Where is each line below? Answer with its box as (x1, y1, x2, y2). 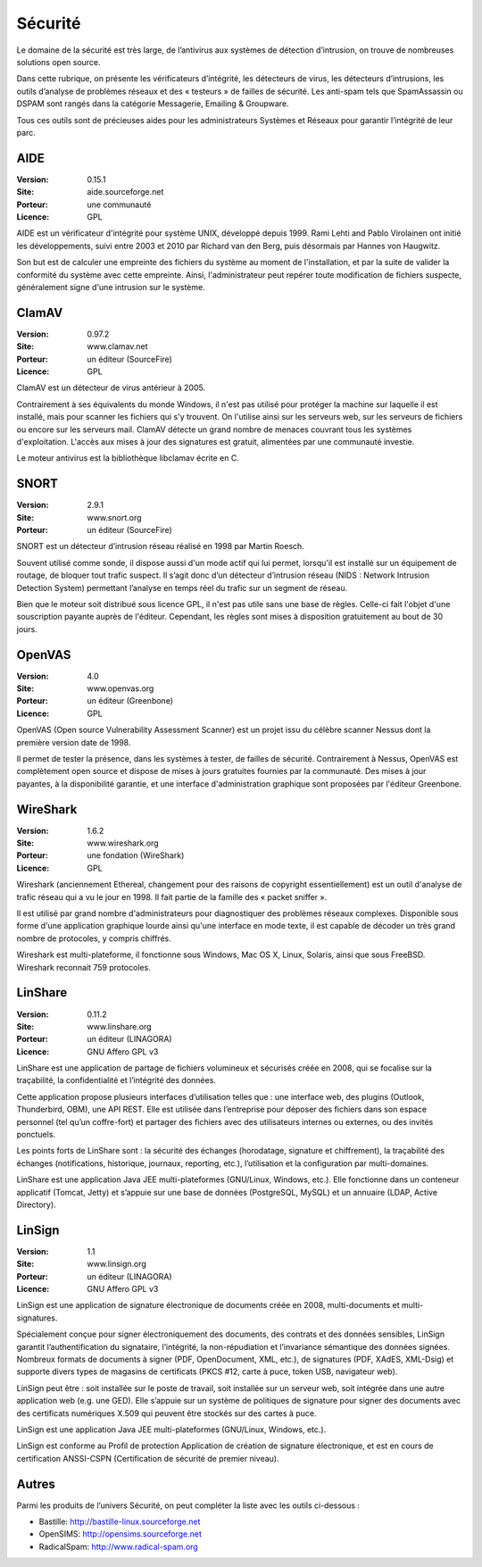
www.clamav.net (87, 341, 148, 352)
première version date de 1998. (16, 737, 131, 747)
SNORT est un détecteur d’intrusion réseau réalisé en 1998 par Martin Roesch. (16, 541, 305, 552)
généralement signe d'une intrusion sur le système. (16, 281, 205, 292)
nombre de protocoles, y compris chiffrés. (16, 933, 171, 944)
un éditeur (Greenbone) (87, 696, 174, 706)
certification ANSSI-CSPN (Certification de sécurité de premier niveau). (16, 1453, 280, 1463)
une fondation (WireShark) (87, 850, 185, 861)
